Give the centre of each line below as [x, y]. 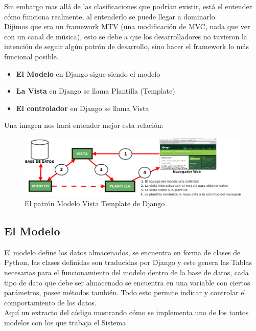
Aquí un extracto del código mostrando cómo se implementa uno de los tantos [126, 312]
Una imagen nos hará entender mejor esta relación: [84, 125]
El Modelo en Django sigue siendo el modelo [88, 73]
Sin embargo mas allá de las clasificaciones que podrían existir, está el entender [128, 6]
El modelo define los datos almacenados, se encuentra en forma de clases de [122, 252]
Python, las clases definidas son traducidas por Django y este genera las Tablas [128, 262]
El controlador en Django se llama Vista [83, 108]
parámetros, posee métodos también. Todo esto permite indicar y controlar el [125, 292]
